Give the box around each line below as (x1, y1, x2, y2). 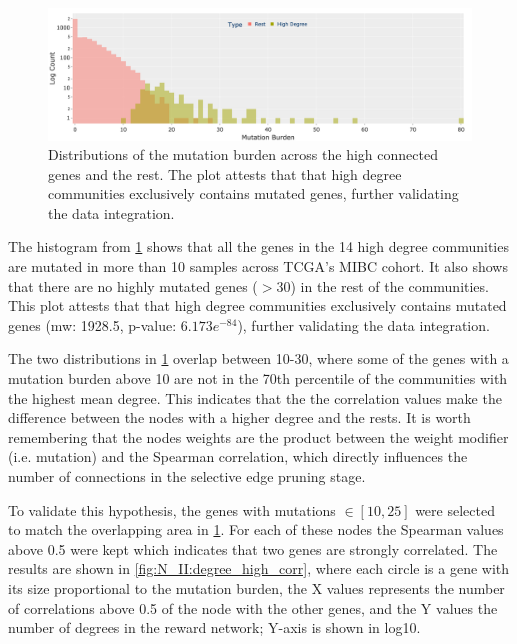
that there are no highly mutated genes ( (8, 275, 258, 296)
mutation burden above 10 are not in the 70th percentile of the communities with (8, 368, 508, 389)
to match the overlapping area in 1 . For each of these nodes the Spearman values (8, 519, 504, 540)
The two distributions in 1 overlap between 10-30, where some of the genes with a (8, 348, 509, 369)
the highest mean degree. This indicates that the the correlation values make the (8, 387, 502, 408)
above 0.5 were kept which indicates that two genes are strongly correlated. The (8, 538, 498, 559)
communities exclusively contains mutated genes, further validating (48, 183, 459, 204)
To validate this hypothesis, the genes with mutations (8, 499, 336, 520)
